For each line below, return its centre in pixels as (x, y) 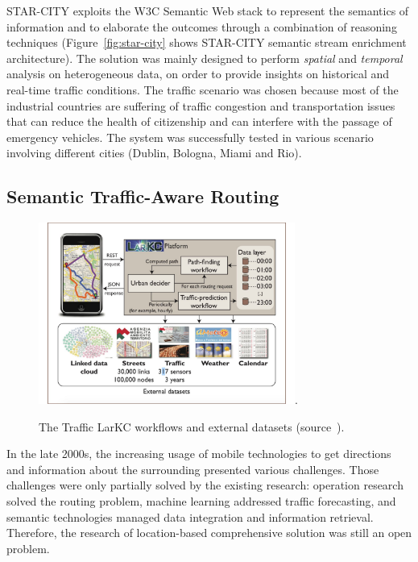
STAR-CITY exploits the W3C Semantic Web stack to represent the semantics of (208, 10)
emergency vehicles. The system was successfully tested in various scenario (190, 137)
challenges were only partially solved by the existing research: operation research (205, 485)
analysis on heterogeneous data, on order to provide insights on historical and (198, 74)
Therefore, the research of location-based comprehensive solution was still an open (209, 533)
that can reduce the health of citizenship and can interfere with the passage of (199, 121)
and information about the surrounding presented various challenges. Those (193, 469)
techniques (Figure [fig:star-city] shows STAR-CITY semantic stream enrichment (207, 42)
